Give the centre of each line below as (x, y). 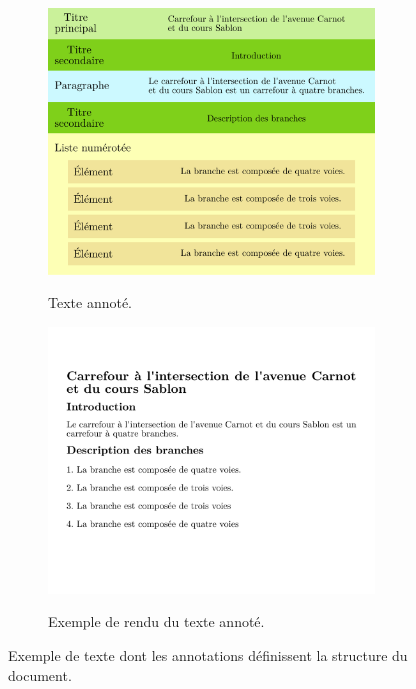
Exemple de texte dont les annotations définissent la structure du (208, 654)
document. (40, 674)
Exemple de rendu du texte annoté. (156, 621)
